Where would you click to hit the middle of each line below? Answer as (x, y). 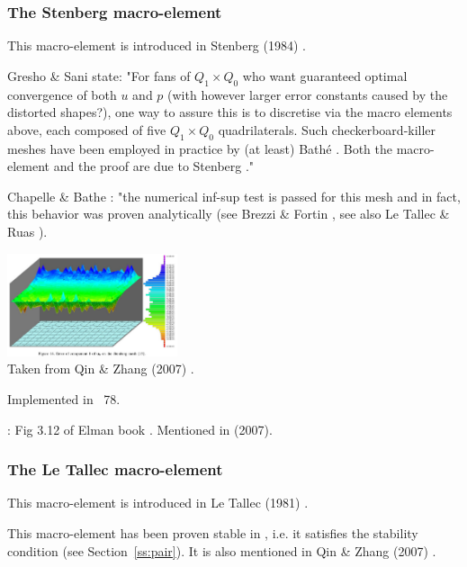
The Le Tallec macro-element (115, 469)
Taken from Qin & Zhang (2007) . (101, 369)
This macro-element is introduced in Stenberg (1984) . (157, 45)
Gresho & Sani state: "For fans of (99, 75)
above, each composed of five (87, 129)
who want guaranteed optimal (325, 75)
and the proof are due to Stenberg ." (154, 166)
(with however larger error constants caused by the (308, 94)
